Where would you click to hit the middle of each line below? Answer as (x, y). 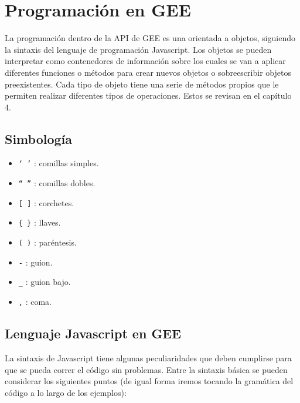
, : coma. (35, 302)
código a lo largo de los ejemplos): (66, 392)
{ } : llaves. (40, 222)
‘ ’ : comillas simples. (59, 163)
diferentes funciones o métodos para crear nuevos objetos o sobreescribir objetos (148, 72)
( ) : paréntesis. (47, 242)
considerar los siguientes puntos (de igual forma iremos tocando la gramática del (149, 381)
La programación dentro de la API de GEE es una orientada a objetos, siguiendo (150, 38)
